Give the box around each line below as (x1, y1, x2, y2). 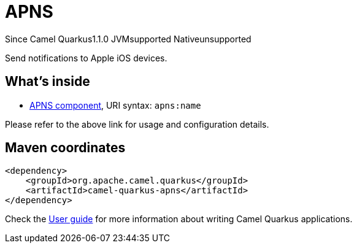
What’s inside (5, 74, 90, 90)
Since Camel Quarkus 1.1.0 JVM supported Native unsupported (5, 33, 251, 44)
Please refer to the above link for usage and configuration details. (5, 118, 269, 130)
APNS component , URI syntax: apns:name (29, 99, 201, 110)
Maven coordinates (5, 140, 126, 156)
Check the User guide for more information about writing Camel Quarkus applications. (5, 214, 353, 225)
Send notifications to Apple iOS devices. (5, 52, 167, 63)
